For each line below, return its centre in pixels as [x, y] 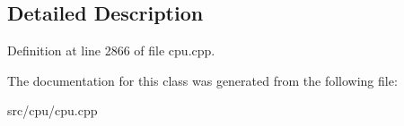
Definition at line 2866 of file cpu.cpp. [111, 50]
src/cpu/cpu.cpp [53, 110]
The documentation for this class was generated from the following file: [202, 80]
